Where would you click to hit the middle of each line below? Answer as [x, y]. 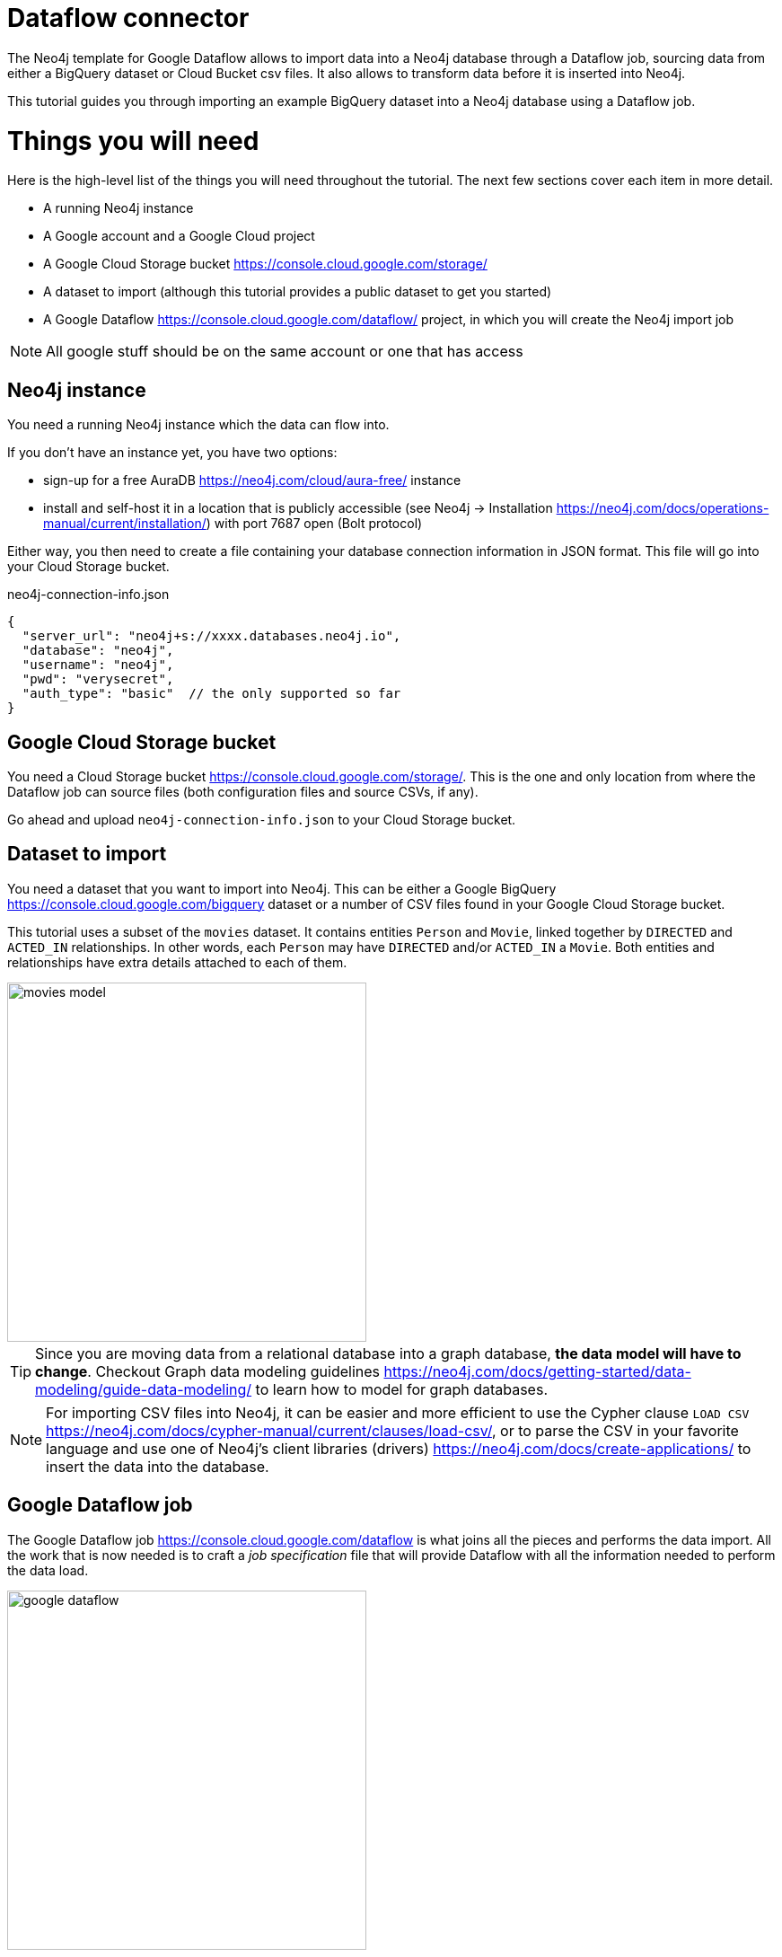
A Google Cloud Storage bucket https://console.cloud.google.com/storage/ [265, 264]
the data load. [48, 1570]
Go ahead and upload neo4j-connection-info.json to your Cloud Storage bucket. [262, 819]
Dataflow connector [128, 18]
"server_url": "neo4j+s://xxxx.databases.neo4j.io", [211, 636]
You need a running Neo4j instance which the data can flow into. [198, 425]
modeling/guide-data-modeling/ [144, 1389]
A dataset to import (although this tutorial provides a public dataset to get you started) [298, 292]
